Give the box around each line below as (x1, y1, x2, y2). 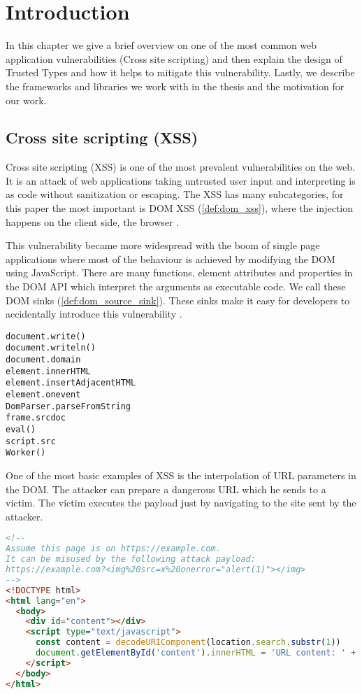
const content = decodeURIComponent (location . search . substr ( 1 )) (35, 637, 341, 648)
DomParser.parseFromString (6, 401, 131, 411)
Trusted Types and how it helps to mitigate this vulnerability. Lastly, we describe (6, 65, 355, 80)
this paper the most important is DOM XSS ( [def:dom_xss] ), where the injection (6, 201, 353, 215)
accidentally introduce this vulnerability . (6, 306, 182, 321)
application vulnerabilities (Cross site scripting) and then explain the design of (6, 51, 342, 66)
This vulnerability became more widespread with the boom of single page (6, 238, 320, 253)
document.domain (6, 355, 81, 365)
